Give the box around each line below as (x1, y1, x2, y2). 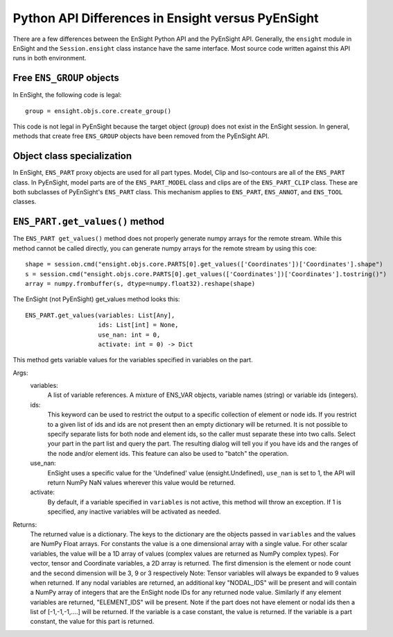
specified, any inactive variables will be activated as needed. (47, 507, 221, 516)
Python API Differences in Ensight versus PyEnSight (12, 10, 319, 26)
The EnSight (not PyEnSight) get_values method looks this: (12, 295, 180, 303)
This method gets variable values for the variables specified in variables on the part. (12, 356, 253, 364)
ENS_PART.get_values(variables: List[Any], (25, 311, 175, 319)
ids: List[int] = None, (98, 321, 180, 329)
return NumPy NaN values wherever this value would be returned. (47, 478, 236, 486)
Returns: (12, 520, 37, 529)
